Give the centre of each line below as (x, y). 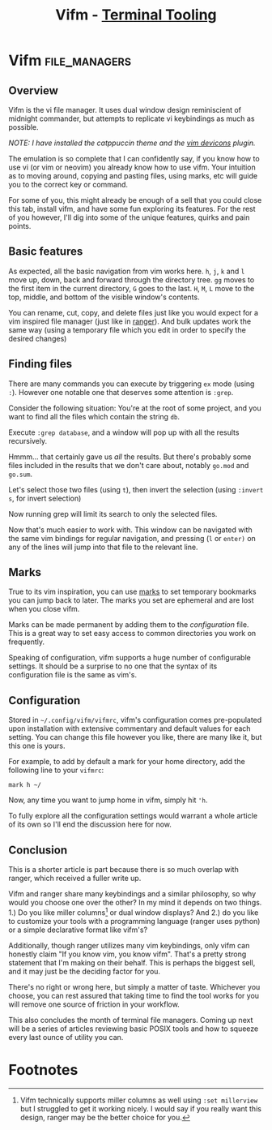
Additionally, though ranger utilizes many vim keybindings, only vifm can (129, 945)
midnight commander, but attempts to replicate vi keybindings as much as (132, 118)
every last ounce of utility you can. (66, 1037)
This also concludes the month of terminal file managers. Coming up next (131, 1020)
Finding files (40, 364)
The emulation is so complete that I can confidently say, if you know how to (134, 159)
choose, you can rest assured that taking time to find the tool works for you (134, 995)
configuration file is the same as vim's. (73, 675)
